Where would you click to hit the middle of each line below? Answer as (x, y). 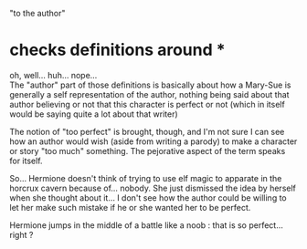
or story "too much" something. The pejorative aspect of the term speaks (148, 150)
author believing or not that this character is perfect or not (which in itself (147, 104)
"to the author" (37, 13)
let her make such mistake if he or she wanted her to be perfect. (130, 207)
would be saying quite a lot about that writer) (94, 114)
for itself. (26, 161)
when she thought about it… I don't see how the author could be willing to (148, 197)
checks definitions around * (117, 50)
